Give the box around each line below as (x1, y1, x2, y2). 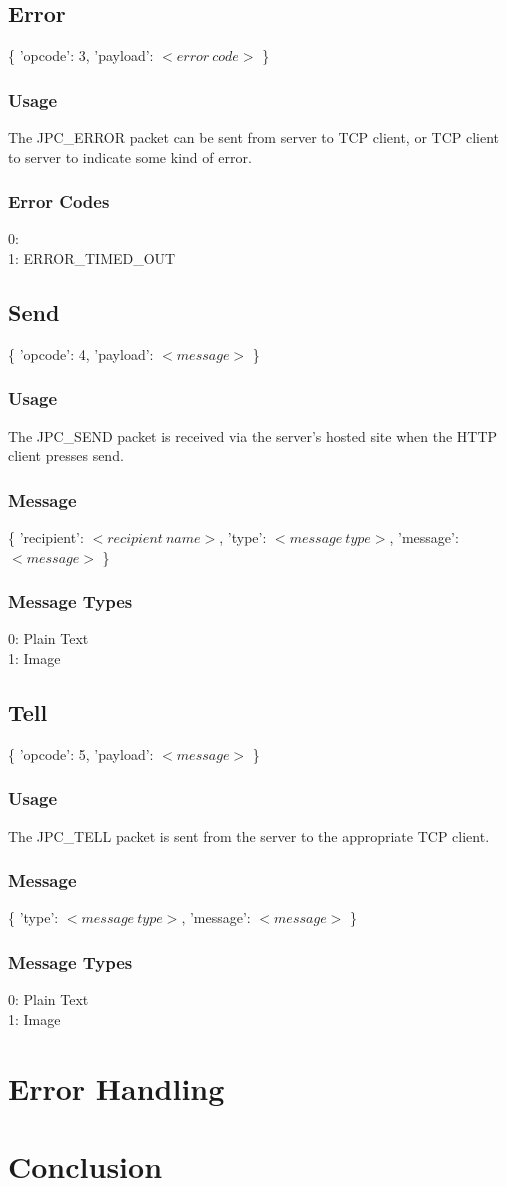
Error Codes (8, 189, 110, 214)
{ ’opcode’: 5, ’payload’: (8, 743, 154, 764)
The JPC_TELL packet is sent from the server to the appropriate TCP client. (8, 825, 490, 846)
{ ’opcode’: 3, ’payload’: (8, 45, 154, 66)
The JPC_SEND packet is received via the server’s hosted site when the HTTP (8, 425, 498, 446)
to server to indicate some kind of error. (8, 146, 252, 167)
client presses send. (8, 445, 124, 466)
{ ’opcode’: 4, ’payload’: (8, 343, 154, 364)
